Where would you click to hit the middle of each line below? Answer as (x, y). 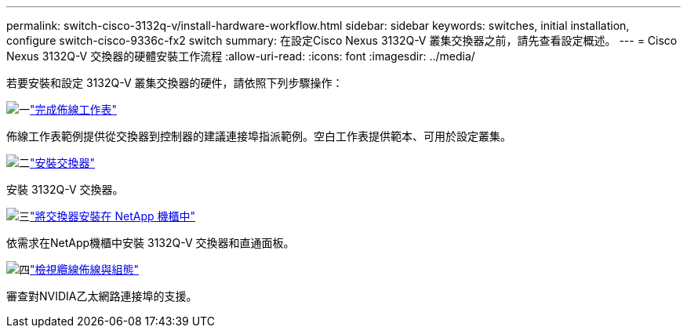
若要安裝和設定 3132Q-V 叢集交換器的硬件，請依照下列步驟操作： (175, 83)
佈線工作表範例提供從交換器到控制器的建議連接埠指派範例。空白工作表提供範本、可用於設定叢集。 (259, 136)
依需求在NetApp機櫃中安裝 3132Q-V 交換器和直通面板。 (151, 243)
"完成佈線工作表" (74, 109)
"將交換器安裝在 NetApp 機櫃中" (113, 216)
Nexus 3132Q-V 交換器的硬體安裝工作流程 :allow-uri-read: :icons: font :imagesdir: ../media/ (241, 56)
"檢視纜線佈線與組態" (85, 269)
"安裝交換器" (63, 163)
